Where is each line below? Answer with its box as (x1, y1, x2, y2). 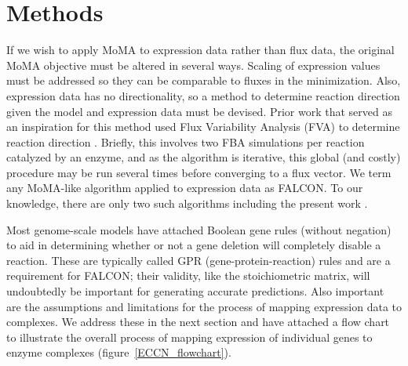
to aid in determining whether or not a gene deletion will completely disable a (6, 237, 381, 253)
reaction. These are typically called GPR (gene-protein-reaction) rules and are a (6, 252, 391, 268)
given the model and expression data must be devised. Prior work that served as (6, 103, 392, 119)
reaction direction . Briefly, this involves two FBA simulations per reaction (6, 133, 365, 150)
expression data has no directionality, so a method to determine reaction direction (6, 87, 400, 103)
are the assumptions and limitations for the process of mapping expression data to (6, 298, 402, 314)
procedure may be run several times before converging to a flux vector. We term (6, 164, 392, 180)
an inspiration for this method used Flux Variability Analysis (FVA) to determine (6, 118, 400, 135)
